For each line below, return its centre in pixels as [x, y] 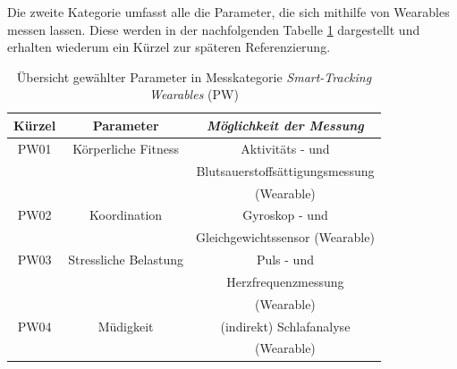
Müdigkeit [126, 326]
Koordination [126, 215]
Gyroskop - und [285, 215]
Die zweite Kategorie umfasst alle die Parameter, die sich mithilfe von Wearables [228, 12]
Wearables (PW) [194, 94]
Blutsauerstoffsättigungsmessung [285, 170]
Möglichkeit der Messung [285, 125]
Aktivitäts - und [285, 148]
